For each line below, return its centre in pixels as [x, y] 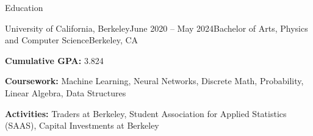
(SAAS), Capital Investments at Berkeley [82, 125]
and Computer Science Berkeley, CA [72, 40]
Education [24, 7]
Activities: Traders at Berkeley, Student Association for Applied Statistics [146, 113]
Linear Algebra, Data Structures [66, 92]
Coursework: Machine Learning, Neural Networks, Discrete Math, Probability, [154, 81]
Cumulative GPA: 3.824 [54, 60]
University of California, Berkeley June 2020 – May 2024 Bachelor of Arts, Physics [156, 28]
